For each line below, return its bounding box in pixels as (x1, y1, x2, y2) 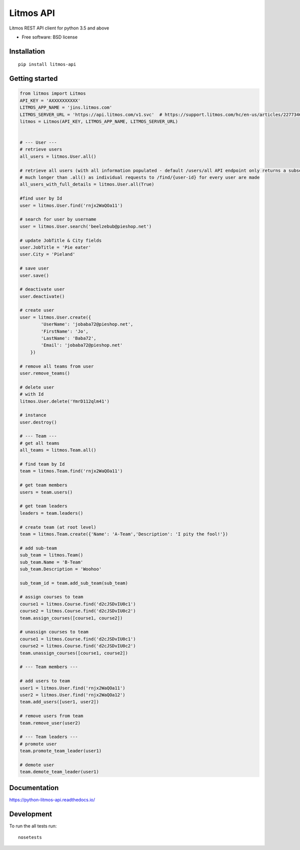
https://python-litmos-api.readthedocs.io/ (9, 797, 95, 803)
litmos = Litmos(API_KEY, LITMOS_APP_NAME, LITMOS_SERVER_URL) (19, 118, 178, 124)
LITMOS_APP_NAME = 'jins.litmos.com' (19, 105, 112, 110)
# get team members (19, 482, 67, 488)
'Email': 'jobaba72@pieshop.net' (40, 342, 123, 348)
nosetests (18, 835, 42, 841)
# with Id (19, 391, 44, 397)
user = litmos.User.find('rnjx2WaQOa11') (19, 202, 123, 208)
